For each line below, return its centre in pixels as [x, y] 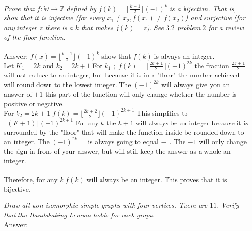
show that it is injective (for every [54, 18]
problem [189, 27]
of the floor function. [35, 37]
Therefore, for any [31, 179]
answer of [18, 94]
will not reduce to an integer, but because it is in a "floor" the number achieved [122, 75]
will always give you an [195, 85]
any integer [21, 27]
